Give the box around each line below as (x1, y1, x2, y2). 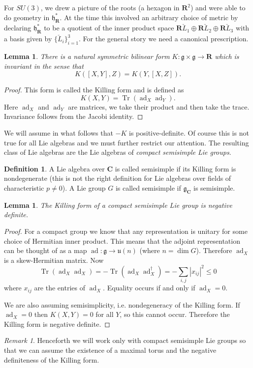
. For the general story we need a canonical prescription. (79, 33, 249, 44)
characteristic (4, 182, 44, 193)
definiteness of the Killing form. (4, 354, 99, 365)
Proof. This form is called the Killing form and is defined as (4, 85, 184, 95)
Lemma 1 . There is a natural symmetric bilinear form (4, 51, 170, 61)
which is (215, 51, 239, 61)
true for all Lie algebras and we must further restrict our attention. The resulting (4, 137, 249, 147)
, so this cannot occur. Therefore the (120, 309, 230, 319)
